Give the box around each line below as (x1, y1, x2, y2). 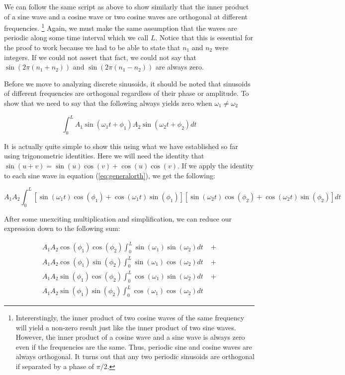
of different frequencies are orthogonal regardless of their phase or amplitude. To (4, 88, 249, 98)
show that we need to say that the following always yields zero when (4, 98, 212, 108)
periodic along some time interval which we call (4, 32, 149, 43)
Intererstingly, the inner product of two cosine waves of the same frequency (15, 312, 245, 323)
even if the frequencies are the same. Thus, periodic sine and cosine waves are (15, 341, 252, 352)
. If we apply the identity (177, 160, 254, 171)
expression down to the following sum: (4, 223, 120, 233)
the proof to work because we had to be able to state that (4, 42, 180, 53)
